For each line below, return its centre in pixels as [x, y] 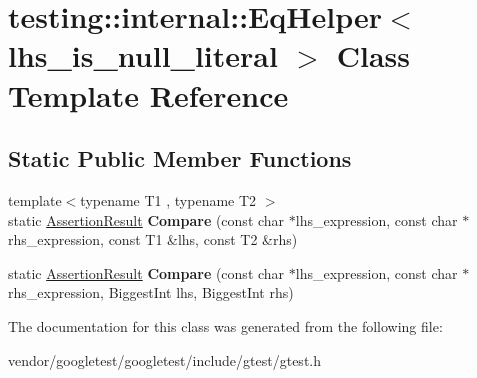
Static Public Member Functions [180, 158]
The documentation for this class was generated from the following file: [225, 325]
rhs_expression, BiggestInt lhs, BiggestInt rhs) [151, 292]
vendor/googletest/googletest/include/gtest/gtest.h [165, 359]
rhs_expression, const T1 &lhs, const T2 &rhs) [153, 239]
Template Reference [148, 94]
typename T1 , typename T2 [168, 199]
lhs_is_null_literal [143, 55]
